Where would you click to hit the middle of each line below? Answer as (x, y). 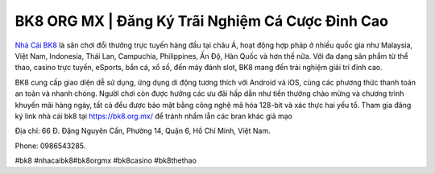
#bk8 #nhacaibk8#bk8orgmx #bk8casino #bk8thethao (106, 160)
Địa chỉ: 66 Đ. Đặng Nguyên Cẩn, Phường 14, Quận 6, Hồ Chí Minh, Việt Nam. (143, 131)
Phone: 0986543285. (50, 146)
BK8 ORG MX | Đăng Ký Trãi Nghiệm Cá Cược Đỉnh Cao (201, 21)
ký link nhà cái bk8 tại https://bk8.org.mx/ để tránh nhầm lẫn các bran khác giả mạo (154, 116)
